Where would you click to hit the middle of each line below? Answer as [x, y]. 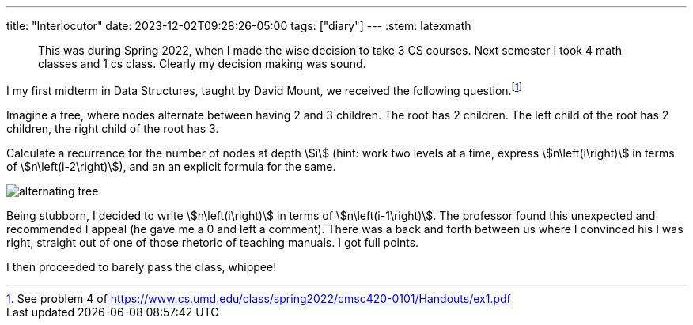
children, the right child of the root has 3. [113, 128]
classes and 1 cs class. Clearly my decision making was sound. [202, 64]
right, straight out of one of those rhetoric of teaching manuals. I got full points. [213, 242]
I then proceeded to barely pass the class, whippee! [142, 266]
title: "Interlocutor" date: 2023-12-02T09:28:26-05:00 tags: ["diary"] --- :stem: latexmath [239, 26]
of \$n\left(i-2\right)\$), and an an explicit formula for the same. [171, 166]
